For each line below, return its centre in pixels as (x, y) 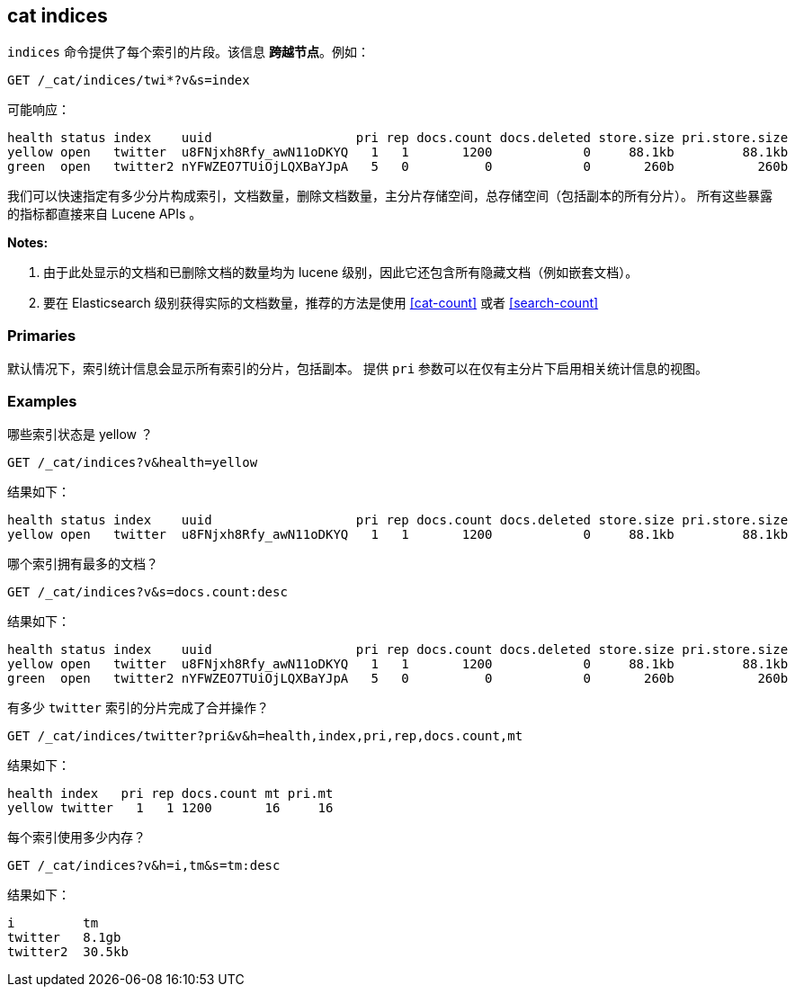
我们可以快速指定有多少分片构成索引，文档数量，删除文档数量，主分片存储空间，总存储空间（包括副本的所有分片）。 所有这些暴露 (390, 196)
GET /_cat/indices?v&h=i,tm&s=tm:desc (144, 865)
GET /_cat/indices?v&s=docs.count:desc (147, 591)
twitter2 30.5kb (68, 951)
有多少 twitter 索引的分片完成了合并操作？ (138, 707)
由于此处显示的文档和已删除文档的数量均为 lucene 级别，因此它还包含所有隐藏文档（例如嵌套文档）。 (341, 273)
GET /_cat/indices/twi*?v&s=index (129, 81)
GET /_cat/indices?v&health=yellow (133, 462)
